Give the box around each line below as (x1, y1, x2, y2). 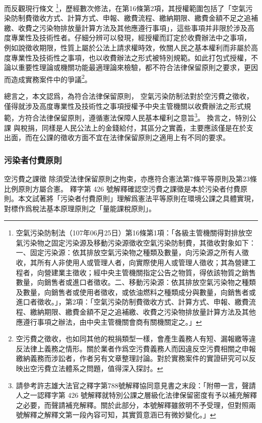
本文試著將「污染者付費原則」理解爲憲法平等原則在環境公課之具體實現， (18, 193, 258, 204)
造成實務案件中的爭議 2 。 (11, 72, 92, 84)
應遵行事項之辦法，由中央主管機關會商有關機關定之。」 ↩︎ (16, 316, 202, 327)
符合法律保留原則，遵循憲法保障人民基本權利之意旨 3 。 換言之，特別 (25, 111, 249, 123)
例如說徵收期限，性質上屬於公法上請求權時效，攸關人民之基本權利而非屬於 (4, 42, 251, 53)
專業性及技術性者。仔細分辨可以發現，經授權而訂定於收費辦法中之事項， (11, 32, 251, 43)
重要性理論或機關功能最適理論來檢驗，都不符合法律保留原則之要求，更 (18, 62, 251, 73)
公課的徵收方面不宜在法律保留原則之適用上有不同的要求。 (39, 132, 230, 143)
